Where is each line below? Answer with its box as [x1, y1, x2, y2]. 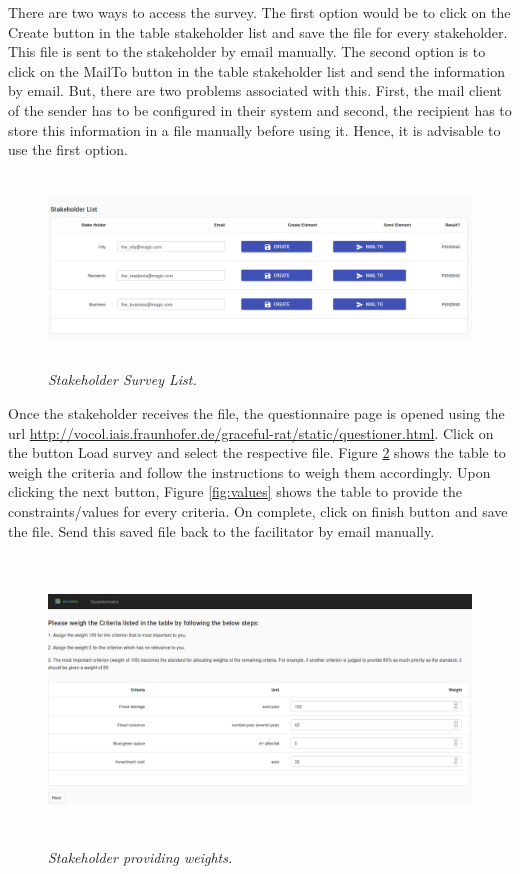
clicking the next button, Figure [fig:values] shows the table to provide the [8, 481, 462, 502]
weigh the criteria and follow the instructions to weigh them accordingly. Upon [8, 461, 491, 482]
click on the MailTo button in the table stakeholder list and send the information [8, 60, 505, 81]
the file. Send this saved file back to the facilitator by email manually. [8, 520, 435, 541]
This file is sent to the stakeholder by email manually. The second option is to [8, 41, 486, 62]
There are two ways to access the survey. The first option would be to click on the [8, 2, 511, 22]
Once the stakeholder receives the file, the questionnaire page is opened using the [8, 402, 505, 423]
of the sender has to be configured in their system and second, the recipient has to [8, 99, 512, 120]
